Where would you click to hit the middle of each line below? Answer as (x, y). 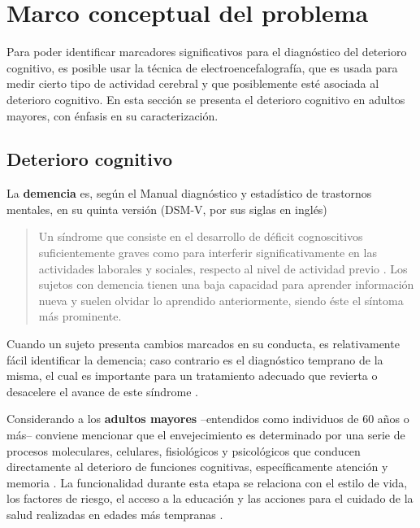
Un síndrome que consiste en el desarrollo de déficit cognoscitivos (201, 236)
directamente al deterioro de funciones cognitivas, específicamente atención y (197, 467)
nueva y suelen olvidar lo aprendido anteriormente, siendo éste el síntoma (221, 300)
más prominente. (80, 316)
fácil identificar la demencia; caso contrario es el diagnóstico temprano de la (195, 359)
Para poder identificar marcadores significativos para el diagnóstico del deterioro (207, 52)
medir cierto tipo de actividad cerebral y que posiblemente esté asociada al (193, 83)
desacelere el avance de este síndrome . (102, 391)
